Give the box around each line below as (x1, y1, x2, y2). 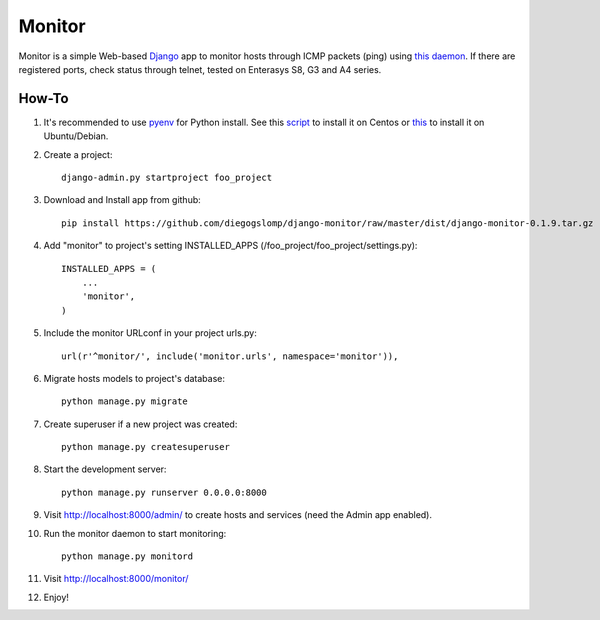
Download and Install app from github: (43, 194, 202, 206)
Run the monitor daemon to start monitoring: (43, 527, 227, 539)
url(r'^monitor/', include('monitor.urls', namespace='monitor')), (61, 350, 399, 362)
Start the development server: (43, 463, 167, 475)
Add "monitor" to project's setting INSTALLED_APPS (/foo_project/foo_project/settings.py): (43, 240, 418, 252)
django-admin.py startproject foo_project (61, 172, 273, 184)
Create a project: (43, 148, 113, 160)
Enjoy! (43, 591, 70, 603)
